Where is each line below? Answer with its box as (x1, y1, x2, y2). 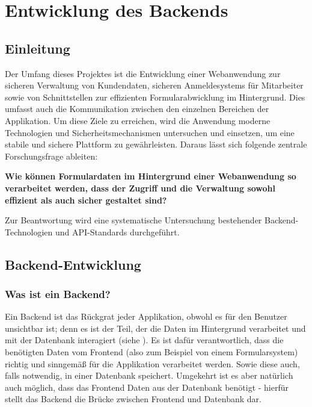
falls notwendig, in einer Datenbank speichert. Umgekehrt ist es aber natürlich (5, 369, 293, 382)
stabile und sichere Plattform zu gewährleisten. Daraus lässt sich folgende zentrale (5, 138, 307, 151)
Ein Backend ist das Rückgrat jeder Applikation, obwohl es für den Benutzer (5, 310, 287, 323)
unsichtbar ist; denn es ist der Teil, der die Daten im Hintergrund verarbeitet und (5, 322, 306, 334)
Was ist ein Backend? (5, 287, 111, 301)
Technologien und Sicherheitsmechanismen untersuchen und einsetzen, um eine (5, 126, 295, 138)
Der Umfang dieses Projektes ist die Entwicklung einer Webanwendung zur (5, 67, 281, 79)
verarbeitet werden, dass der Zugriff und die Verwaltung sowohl (5, 181, 276, 194)
